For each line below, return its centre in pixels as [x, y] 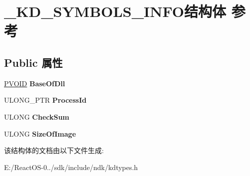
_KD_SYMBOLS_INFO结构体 [115, 11]
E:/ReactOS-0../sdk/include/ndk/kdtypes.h [71, 167]
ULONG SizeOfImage [40, 133]
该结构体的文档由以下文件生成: [54, 150]
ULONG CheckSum [37, 116]
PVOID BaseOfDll [35, 83]
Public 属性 [33, 62]
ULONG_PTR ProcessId [45, 100]
